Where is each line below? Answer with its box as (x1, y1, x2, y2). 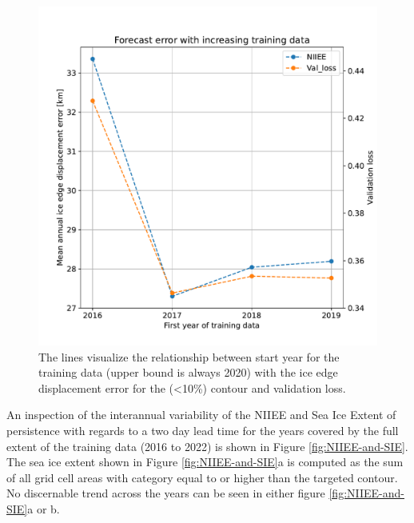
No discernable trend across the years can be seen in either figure (6, 485, 325, 501)
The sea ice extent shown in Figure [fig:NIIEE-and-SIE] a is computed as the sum (6, 453, 404, 470)
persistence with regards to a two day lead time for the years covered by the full (6, 421, 399, 438)
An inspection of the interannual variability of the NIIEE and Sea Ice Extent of (6, 406, 396, 423)
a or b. (27, 500, 60, 517)
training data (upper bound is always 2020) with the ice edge (38, 364, 338, 381)
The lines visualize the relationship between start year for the (38, 348, 340, 365)
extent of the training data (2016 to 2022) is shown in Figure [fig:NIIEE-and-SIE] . (6, 437, 408, 454)
